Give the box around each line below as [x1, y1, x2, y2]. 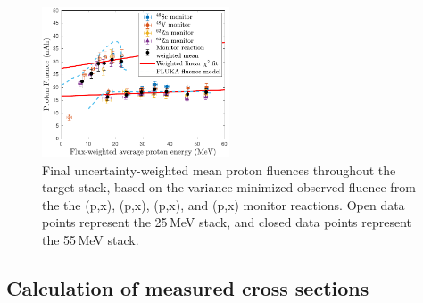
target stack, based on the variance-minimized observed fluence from [42, 178, 416, 197]
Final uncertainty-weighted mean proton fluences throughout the [42, 160, 396, 179]
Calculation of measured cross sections [6, 274, 369, 301]
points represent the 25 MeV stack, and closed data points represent [42, 213, 411, 231]
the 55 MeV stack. [42, 231, 139, 249]
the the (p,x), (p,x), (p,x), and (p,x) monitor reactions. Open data [42, 195, 405, 214]
